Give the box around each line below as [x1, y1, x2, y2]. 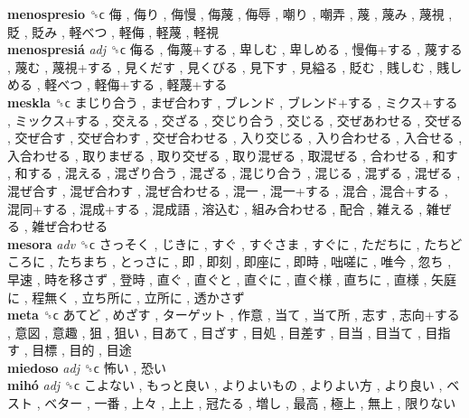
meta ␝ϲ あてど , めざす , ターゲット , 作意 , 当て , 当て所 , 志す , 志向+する [7, 305, 460, 324]
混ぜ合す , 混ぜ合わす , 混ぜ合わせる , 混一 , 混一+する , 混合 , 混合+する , [7, 181, 448, 200]
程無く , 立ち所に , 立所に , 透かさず [32, 287, 245, 306]
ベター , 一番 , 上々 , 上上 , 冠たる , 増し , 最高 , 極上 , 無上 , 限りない [44, 394, 456, 413]
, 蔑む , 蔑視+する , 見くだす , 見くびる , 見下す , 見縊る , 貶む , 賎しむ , [7, 57, 433, 76]
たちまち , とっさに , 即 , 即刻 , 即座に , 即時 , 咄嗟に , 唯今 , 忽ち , [57, 252, 452, 271]
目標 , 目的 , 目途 [32, 340, 132, 359]
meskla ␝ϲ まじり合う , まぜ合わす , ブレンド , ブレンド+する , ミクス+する [7, 92, 458, 111]
